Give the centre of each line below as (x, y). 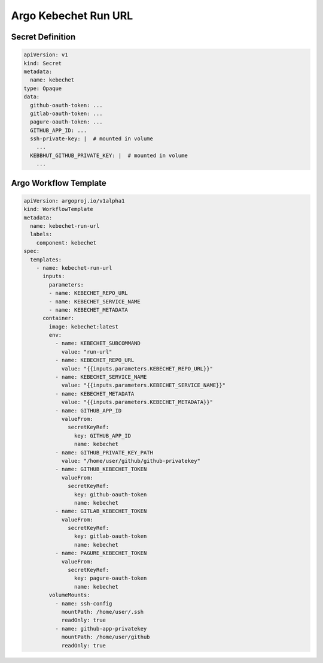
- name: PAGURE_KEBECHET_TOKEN (101, 553)
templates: (46, 260)
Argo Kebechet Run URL (72, 16)
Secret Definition (43, 37)
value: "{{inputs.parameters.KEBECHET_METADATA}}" (137, 402)
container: (59, 318)
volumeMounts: (69, 595)
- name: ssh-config (83, 603)
